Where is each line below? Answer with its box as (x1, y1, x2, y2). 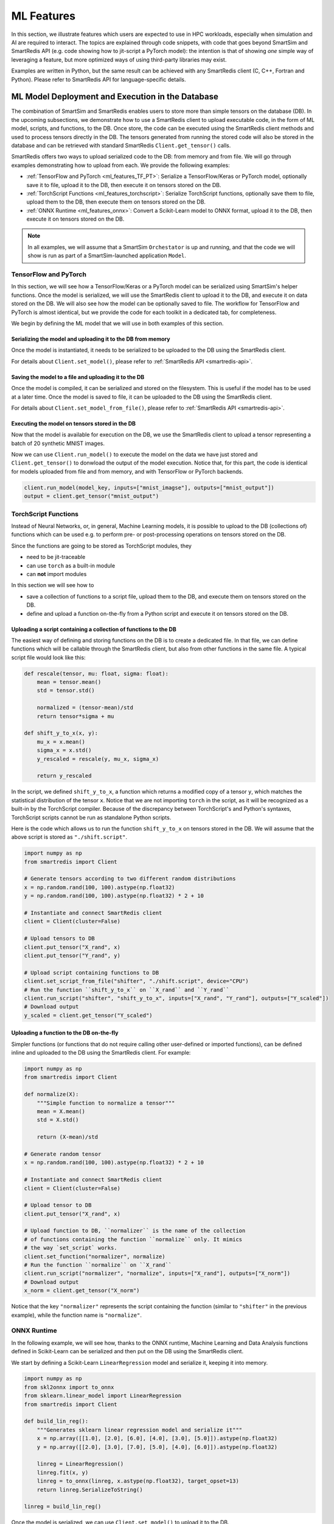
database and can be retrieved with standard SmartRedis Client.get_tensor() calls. (11, 141, 231, 149)
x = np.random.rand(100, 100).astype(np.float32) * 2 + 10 (24, 1159, 204, 1166)
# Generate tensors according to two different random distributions (24, 875, 236, 882)
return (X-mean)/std (37, 1134, 99, 1141)
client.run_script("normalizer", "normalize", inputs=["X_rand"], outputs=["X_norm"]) (24, 1270, 291, 1277)
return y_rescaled (37, 772, 92, 780)
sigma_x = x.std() (37, 747, 92, 754)
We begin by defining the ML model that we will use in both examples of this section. (11, 319, 224, 327)
